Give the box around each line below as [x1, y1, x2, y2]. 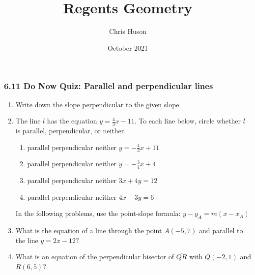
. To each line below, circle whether [134, 116, 241, 126]
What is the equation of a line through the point [15, 225, 162, 236]
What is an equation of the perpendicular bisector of [15, 251, 174, 262]
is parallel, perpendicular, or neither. [15, 125, 126, 136]
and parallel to [198, 225, 243, 236]
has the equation [47, 116, 97, 126]
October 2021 [107, 42, 148, 53]
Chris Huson [109, 26, 147, 36]
